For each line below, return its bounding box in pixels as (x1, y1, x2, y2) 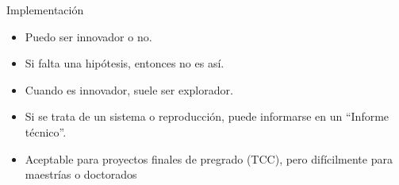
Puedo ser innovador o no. (25, 28, 152, 44)
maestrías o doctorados (25, 166, 137, 183)
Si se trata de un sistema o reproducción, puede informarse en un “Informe (25, 108, 389, 125)
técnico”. (25, 123, 67, 140)
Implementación (6, 2, 84, 17)
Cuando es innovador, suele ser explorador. (25, 81, 233, 98)
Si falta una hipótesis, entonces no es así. (25, 55, 224, 71)
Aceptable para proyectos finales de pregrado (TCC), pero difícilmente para (25, 150, 393, 167)
